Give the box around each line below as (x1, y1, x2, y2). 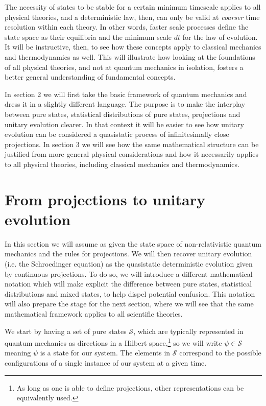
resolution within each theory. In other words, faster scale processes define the (5, 21, 249, 32)
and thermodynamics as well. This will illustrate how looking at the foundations (5, 51, 255, 62)
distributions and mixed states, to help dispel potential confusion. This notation (5, 288, 255, 299)
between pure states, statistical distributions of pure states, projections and (5, 108, 240, 119)
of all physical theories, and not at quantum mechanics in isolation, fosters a (5, 61, 244, 72)
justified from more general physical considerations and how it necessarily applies (5, 149, 258, 159)
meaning (5, 347, 31, 358)
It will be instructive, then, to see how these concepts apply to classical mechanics (5, 41, 261, 52)
